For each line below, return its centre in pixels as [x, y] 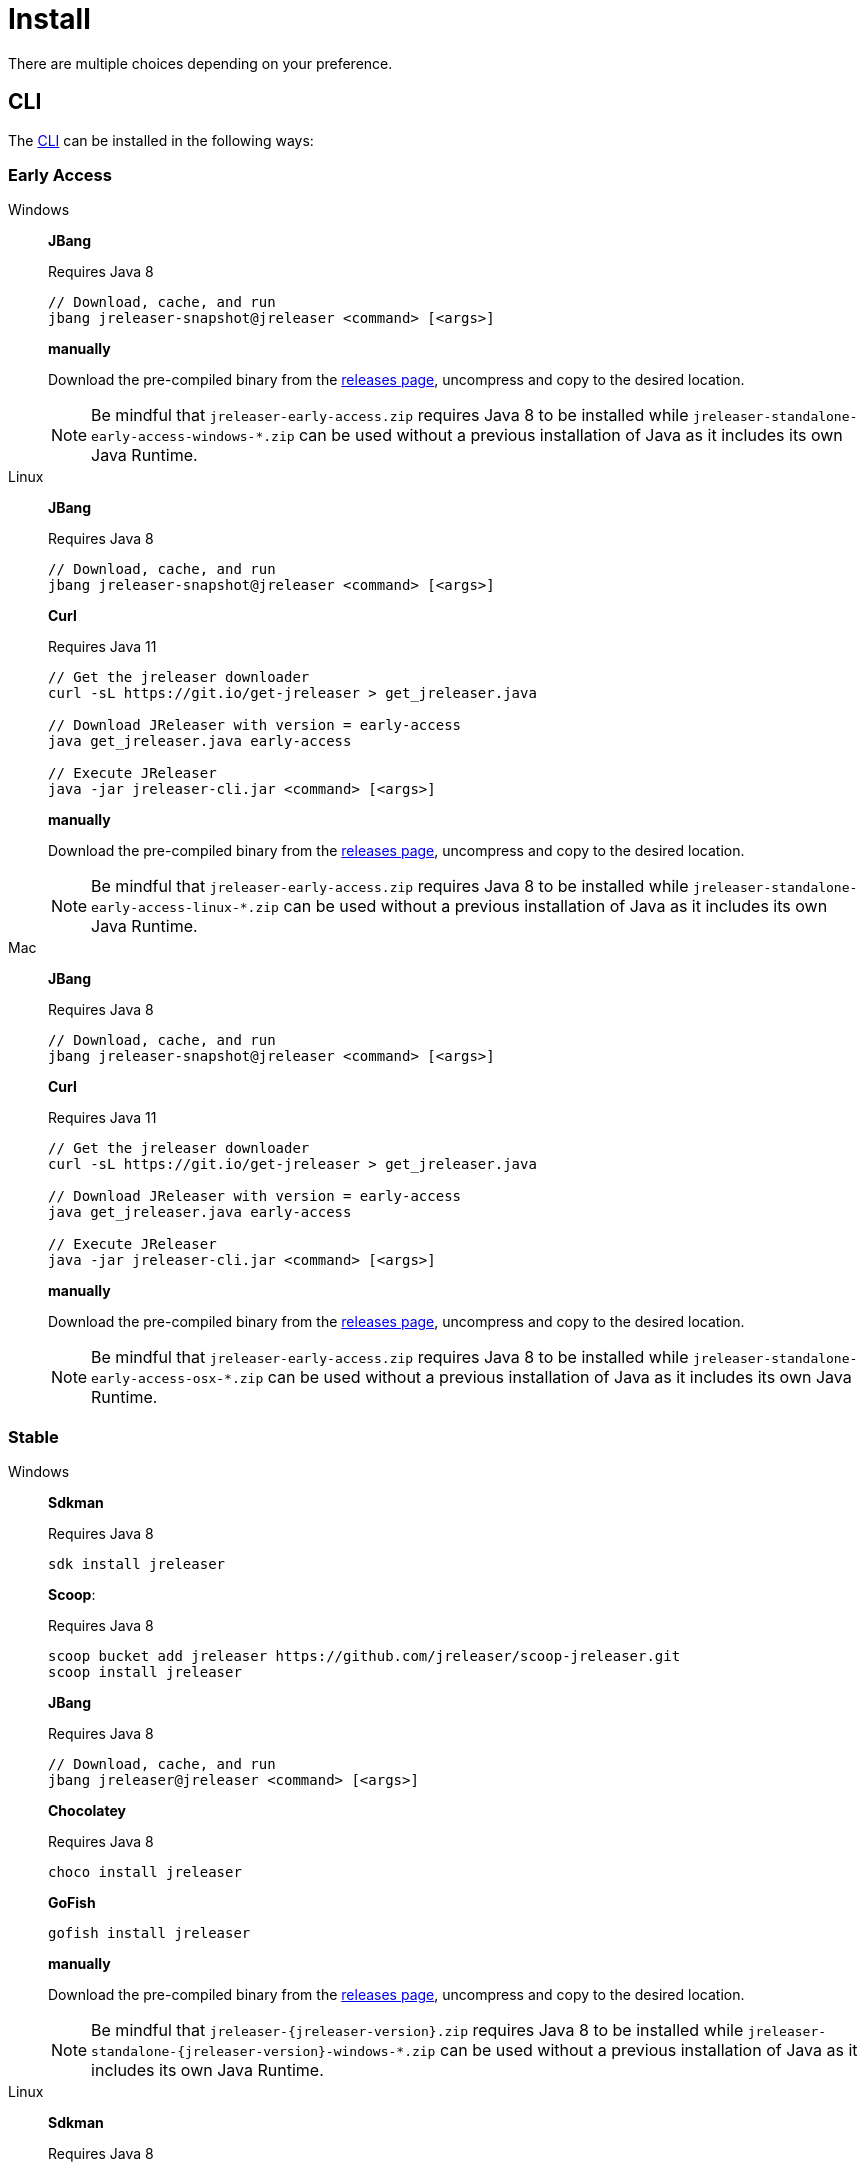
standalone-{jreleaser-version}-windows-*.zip [263, 2052]
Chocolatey [87, 1811]
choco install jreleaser [145, 1872]
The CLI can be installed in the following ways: [161, 140]
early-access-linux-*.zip [185, 908]
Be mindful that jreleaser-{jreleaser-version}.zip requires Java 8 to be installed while [417, 2030]
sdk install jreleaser [137, 1564]
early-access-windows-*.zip [193, 437]
